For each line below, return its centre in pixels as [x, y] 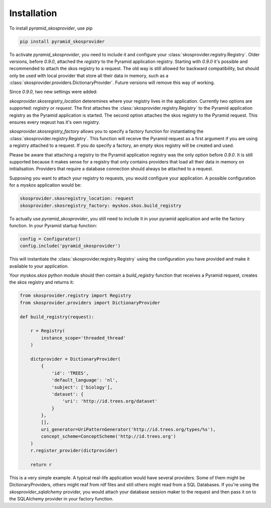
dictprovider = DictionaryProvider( [75, 359]
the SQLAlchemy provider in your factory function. [61, 498]
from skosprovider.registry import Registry [76, 296]
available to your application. [39, 266]
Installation [33, 13]
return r [41, 464]
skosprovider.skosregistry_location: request [77, 198]
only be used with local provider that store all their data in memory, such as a [89, 75]
